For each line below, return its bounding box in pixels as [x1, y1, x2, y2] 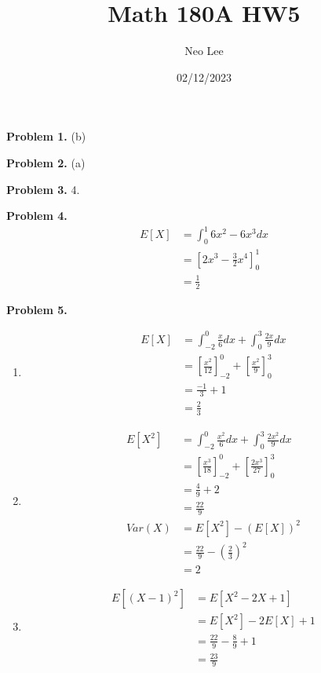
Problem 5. [6, 301, 67, 317]
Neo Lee [184, 42, 224, 59]
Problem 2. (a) [6, 154, 86, 170]
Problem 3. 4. [6, 181, 80, 197]
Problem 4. [6, 207, 67, 224]
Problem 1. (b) [6, 128, 86, 144]
